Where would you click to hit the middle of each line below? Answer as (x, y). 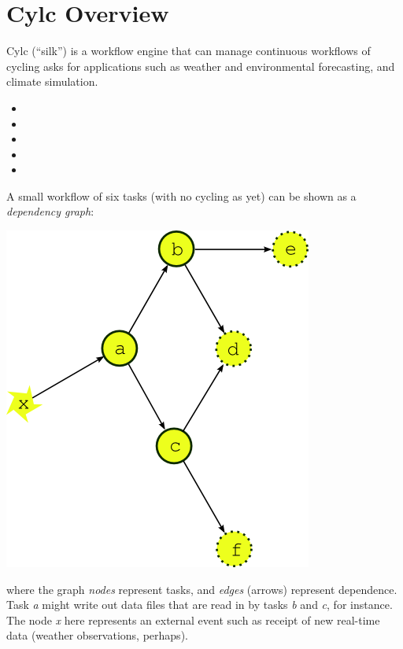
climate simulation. (52, 81)
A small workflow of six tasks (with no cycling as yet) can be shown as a (181, 195)
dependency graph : (50, 211)
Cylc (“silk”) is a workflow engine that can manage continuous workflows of (189, 51)
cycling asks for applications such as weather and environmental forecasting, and (201, 66)
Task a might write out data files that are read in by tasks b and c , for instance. (200, 605)
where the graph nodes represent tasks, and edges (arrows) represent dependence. (202, 589)
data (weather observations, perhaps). (97, 635)
